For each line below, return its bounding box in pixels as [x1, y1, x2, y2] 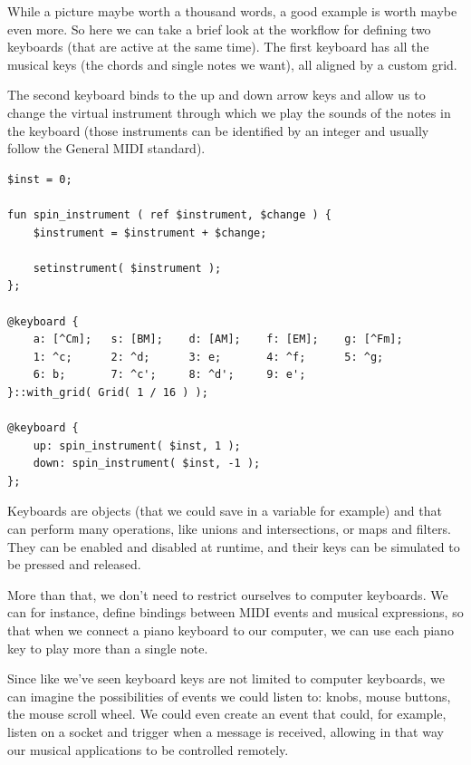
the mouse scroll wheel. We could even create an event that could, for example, [7, 704, 447, 723]
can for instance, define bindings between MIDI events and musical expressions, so [7, 603, 464, 622]
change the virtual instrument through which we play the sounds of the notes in [7, 102, 451, 121]
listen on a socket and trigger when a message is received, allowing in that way [7, 721, 444, 741]
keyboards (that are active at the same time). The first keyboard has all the [7, 37, 429, 56]
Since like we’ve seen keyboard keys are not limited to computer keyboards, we [7, 669, 445, 688]
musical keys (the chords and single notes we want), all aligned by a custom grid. [7, 54, 457, 73]
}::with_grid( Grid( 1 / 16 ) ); [7, 385, 208, 399]
